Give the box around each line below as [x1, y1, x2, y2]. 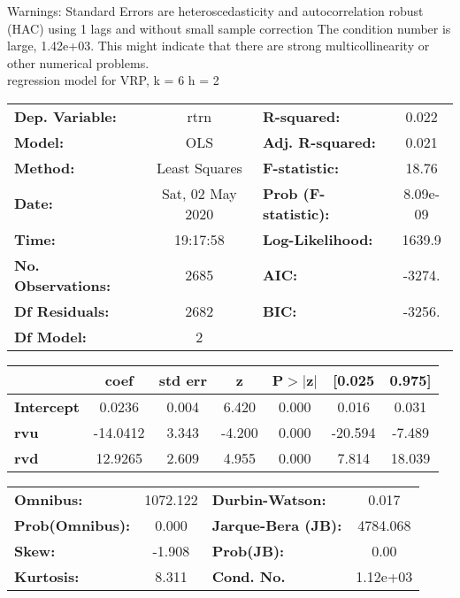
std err [158, 369, 207, 390]
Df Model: [14, 326, 87, 347]
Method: [14, 157, 75, 178]
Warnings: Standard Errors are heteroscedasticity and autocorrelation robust [7, 2, 424, 19]
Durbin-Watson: [211, 488, 326, 510]
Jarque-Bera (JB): [211, 514, 342, 535]
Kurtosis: [14, 565, 80, 586]
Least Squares [156, 157, 242, 178]
